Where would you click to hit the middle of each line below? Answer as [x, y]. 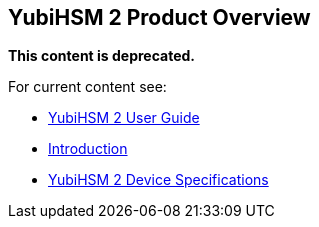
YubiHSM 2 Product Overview [159, 17]
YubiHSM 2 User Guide [124, 118]
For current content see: [87, 87]
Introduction [88, 149]
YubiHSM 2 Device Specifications [158, 180]
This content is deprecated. [102, 56]
